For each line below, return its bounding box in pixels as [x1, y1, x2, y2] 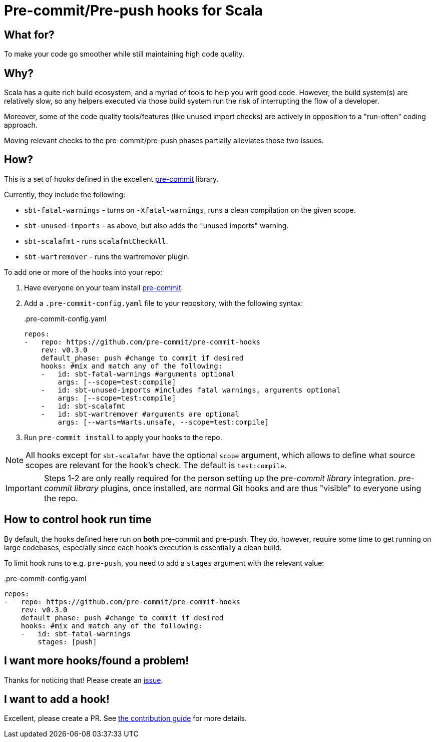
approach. [4, 121, 38, 130]
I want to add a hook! [4, 692, 110, 705]
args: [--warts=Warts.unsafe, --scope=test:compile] [58, 418, 269, 426]
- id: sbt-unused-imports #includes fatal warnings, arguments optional [41, 386, 341, 394]
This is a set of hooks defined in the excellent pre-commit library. [4, 174, 219, 183]
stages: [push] [38, 637, 97, 646]
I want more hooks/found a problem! [4, 654, 189, 667]
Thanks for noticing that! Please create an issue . [4, 675, 163, 684]
